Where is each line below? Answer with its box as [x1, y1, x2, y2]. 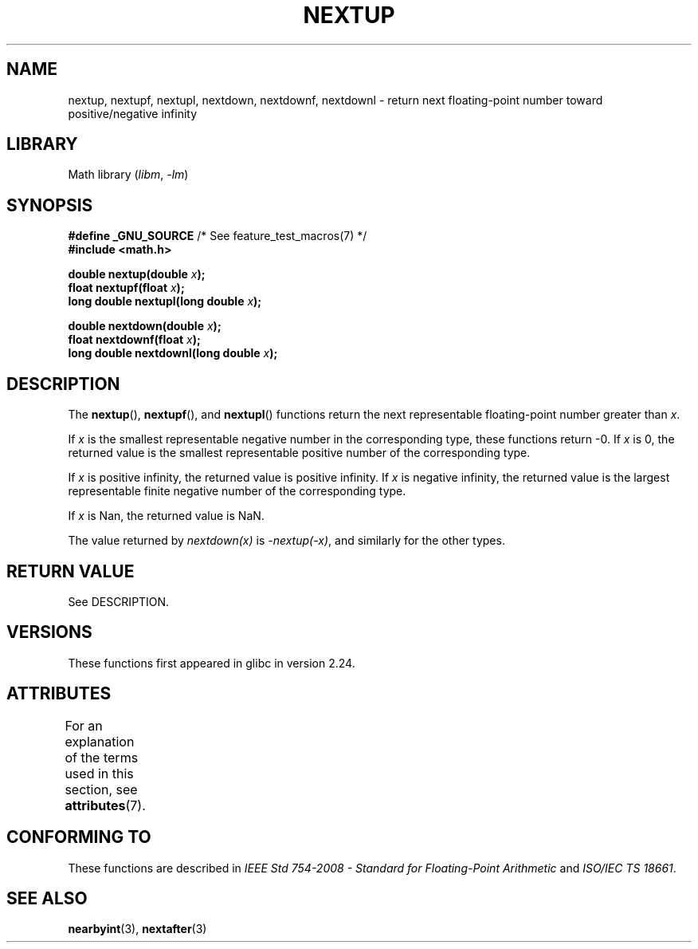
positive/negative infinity [68, 106, 198, 120]
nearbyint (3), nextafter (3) [68, 922, 207, 936]
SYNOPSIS [6, 195, 93, 215]
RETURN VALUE [6, 561, 135, 581]
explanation [65, 733, 135, 750]
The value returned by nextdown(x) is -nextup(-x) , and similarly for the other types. [68, 534, 505, 548]
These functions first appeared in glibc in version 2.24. [68, 656, 355, 670]
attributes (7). [65, 797, 146, 813]
